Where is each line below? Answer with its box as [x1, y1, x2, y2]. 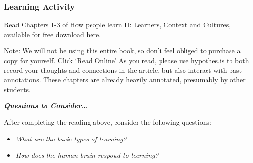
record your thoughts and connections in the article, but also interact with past [4, 65, 242, 75]
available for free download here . [4, 29, 101, 39]
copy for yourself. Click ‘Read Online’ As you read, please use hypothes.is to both [4, 55, 249, 65]
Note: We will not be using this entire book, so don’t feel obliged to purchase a [4, 46, 241, 56]
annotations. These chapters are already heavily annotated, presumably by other [4, 74, 246, 85]
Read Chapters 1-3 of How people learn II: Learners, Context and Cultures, [4, 20, 231, 30]
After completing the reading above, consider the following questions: [4, 116, 211, 127]
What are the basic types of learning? [15, 133, 127, 143]
